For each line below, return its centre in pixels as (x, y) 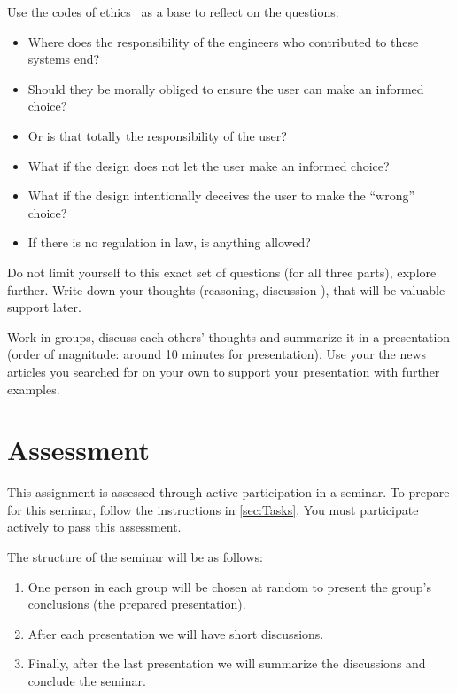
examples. (34, 389)
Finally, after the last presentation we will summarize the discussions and (227, 663)
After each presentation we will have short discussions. (176, 633)
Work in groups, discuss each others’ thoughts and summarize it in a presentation (229, 336)
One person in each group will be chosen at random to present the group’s (229, 586)
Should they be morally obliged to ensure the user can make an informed (226, 88)
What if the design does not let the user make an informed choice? (209, 165)
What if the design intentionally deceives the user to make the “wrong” (221, 195)
